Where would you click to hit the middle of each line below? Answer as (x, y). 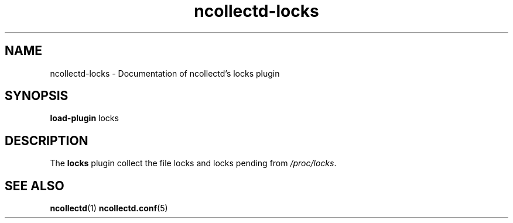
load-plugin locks (84, 118)
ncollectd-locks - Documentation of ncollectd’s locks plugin (165, 73)
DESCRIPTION (47, 140)
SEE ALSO (35, 186)
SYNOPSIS (37, 96)
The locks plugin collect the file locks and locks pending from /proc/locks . (193, 163)
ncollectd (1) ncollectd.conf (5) (109, 208)
